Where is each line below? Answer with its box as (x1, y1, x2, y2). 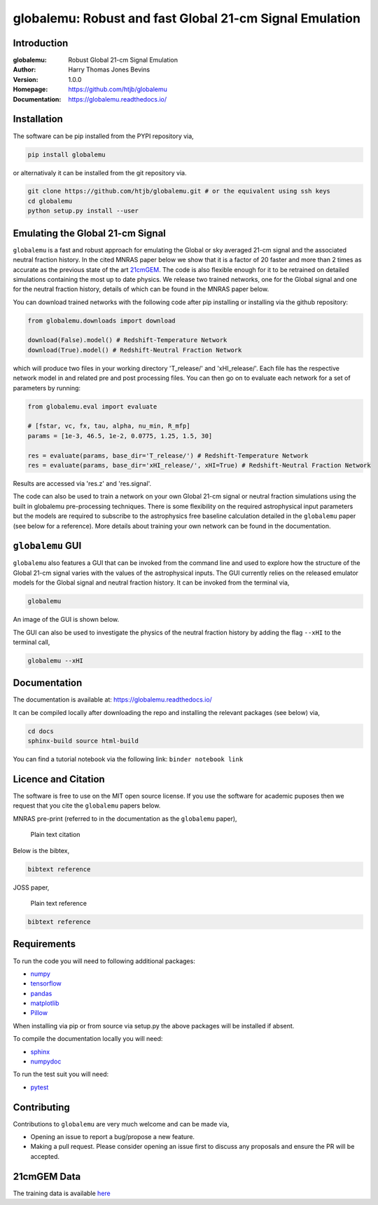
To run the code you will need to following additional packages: (13, 957, 195, 965)
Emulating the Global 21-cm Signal (13, 227, 166, 239)
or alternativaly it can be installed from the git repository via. (13, 168, 187, 177)
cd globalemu (27, 197, 73, 205)
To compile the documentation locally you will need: (13, 1035, 163, 1043)
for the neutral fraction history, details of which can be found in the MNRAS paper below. (13, 285, 269, 294)
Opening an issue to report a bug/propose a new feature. (30, 1133, 195, 1141)
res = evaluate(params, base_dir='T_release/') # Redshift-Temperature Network (27, 451, 309, 459)
